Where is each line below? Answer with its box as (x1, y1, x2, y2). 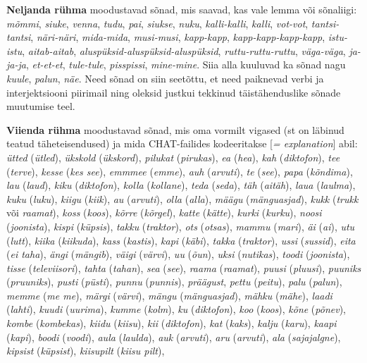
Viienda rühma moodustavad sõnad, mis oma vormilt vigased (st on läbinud (6, 122, 344, 137)
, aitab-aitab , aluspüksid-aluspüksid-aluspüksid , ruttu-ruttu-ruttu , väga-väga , (22, 43, 346, 58)
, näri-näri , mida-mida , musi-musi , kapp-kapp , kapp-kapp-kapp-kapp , (30, 30, 325, 44)
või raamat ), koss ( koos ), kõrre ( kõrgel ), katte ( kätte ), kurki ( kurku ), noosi (6, 205, 322, 220)
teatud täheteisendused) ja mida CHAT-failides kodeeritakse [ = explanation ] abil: (6, 136, 358, 151)
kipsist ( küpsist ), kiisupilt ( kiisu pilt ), (6, 343, 165, 358)
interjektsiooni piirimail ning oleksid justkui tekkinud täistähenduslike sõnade (6, 85, 341, 99)
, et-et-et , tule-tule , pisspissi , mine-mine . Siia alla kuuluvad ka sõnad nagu (25, 57, 346, 72)
